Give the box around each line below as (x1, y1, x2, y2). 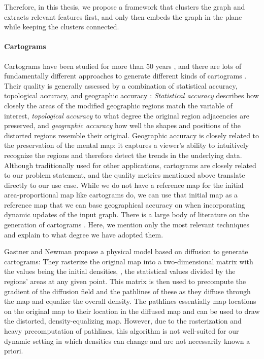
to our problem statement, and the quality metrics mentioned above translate (4, 170, 245, 180)
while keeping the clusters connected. (4, 21, 119, 32)
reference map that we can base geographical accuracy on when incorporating (4, 199, 245, 210)
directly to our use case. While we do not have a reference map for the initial (4, 179, 244, 190)
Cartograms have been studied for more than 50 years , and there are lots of (4, 60, 242, 71)
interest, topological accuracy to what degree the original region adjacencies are (4, 110, 249, 121)
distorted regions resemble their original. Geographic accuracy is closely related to (4, 130, 259, 140)
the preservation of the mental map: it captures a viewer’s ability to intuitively (4, 140, 249, 150)
